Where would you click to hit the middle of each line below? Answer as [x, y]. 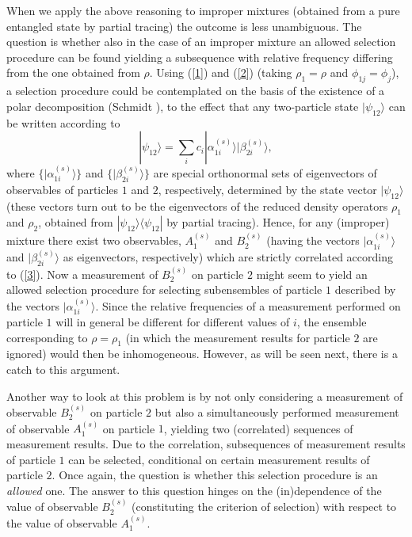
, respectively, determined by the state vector [267, 189]
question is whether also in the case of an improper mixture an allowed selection [201, 42]
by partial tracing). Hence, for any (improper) [278, 222]
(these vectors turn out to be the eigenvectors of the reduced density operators [197, 206]
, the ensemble [332, 322]
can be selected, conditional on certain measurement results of [219, 459]
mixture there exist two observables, [94, 240]
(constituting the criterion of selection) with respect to [264, 507]
